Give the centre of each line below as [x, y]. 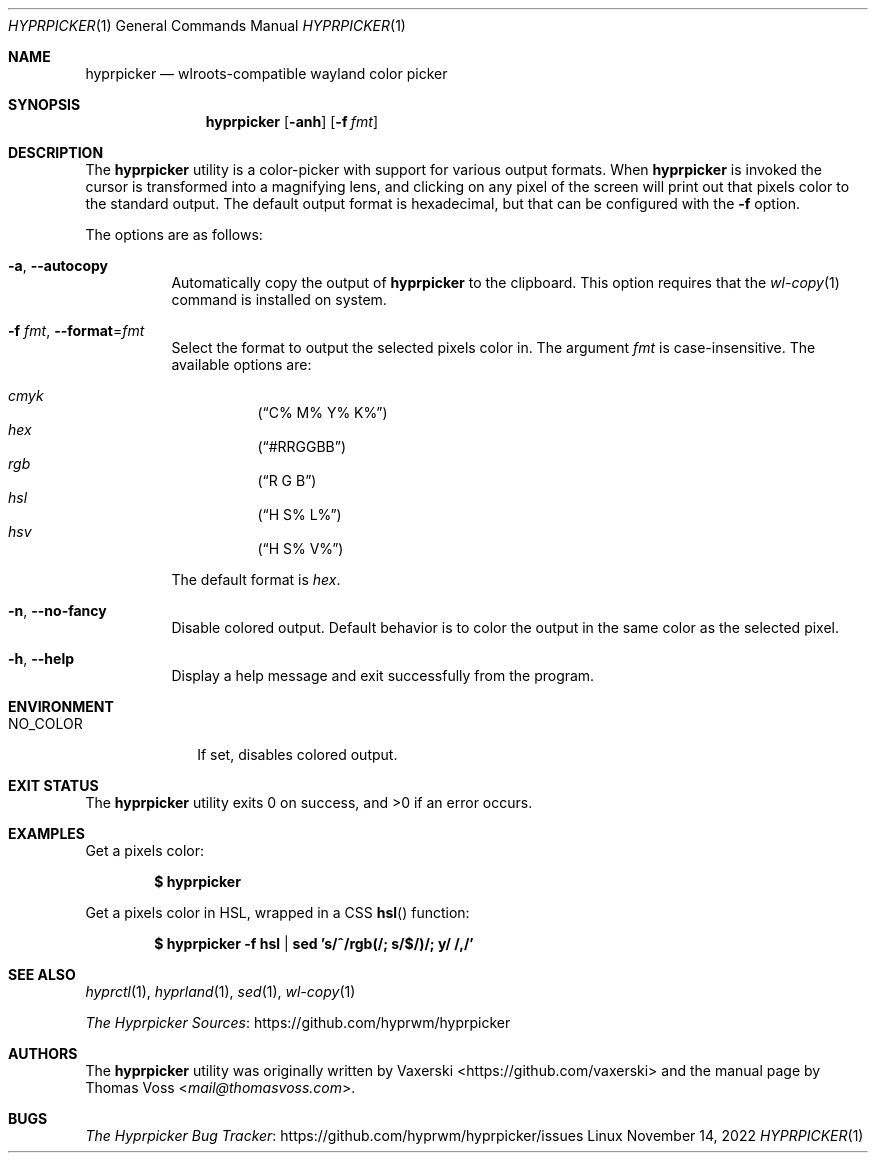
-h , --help [41, 658]
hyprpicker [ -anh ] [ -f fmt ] [291, 121]
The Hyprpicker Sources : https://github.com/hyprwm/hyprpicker [298, 1022]
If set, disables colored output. [297, 754]
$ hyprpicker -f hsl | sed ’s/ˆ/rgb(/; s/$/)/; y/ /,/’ [314, 943]
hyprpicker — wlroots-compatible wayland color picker [266, 73]
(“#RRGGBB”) [302, 446]
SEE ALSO [42, 974]
